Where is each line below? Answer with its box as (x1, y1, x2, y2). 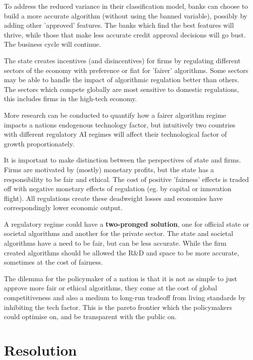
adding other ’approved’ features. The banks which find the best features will (4, 20, 234, 30)
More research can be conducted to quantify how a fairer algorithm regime (4, 109, 226, 120)
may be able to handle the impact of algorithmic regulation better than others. (4, 74, 239, 85)
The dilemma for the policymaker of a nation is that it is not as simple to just (4, 273, 237, 283)
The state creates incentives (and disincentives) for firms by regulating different (4, 55, 241, 65)
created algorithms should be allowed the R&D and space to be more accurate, (4, 247, 239, 257)
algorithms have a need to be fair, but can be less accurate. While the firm (4, 238, 227, 248)
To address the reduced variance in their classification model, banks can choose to (4, 1, 248, 11)
